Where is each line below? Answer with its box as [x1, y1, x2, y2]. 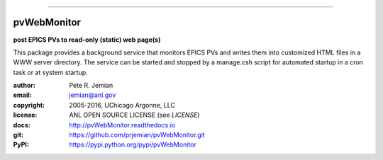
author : [13, 81, 35, 90]
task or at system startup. [13, 68, 88, 76]
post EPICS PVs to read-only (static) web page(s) [13, 35, 161, 44]
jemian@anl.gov [69, 91, 116, 99]
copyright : [13, 101, 45, 109]
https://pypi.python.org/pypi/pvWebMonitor [69, 140, 196, 149]
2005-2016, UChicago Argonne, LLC [69, 101, 175, 109]
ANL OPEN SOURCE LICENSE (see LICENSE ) [69, 110, 200, 120]
